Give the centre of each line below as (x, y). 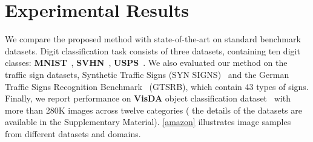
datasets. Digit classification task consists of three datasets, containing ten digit (153, 50)
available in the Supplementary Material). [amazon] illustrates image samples (148, 122)
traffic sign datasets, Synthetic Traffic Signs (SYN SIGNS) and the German (147, 74)
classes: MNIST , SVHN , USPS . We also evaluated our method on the (146, 63)
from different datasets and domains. (73, 133)
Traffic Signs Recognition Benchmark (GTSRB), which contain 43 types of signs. (157, 86)
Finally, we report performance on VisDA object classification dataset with (148, 98)
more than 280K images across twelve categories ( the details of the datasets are (153, 110)
